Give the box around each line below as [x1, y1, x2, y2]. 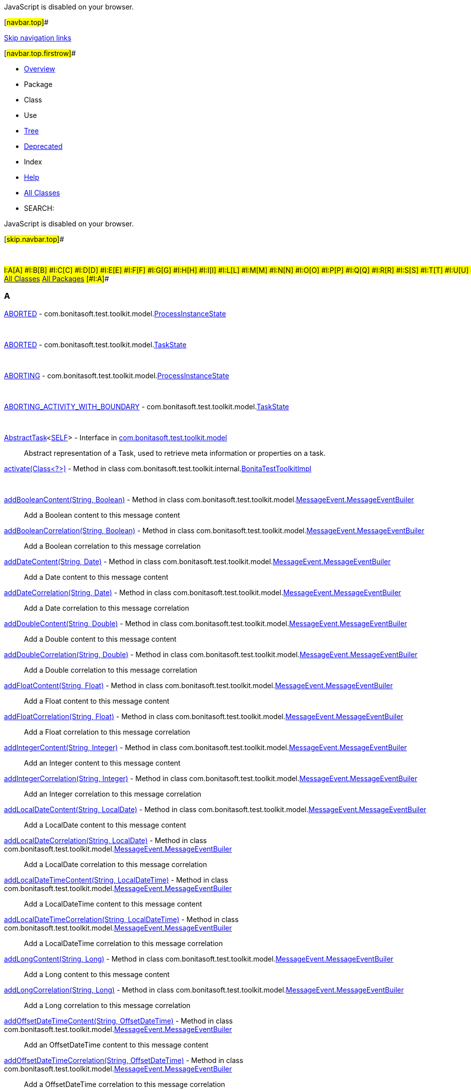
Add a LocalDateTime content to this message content [24, 899, 202, 908]
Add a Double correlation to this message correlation [24, 665, 198, 674]
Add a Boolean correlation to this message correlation [24, 541, 201, 550]
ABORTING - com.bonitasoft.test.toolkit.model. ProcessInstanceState [4, 371, 230, 380]
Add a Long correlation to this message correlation [24, 1001, 191, 1010]
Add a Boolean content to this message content [24, 510, 180, 519]
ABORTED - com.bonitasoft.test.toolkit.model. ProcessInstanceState [4, 309, 226, 318]
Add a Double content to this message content [24, 634, 177, 643]
